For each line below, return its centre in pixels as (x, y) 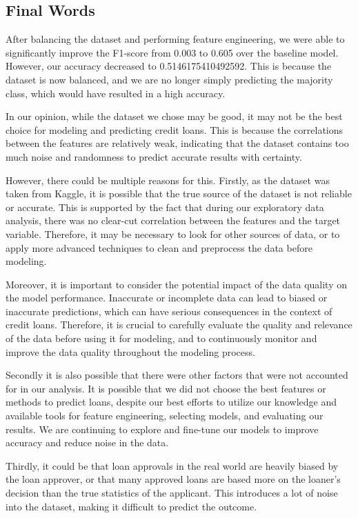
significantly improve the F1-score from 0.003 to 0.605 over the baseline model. (172, 52)
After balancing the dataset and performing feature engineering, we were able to (175, 39)
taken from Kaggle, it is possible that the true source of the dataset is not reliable (179, 193)
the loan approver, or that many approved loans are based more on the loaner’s (173, 479)
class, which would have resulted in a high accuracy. (116, 93)
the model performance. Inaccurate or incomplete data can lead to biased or (167, 298)
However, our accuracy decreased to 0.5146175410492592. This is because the (169, 66)
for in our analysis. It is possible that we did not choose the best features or (166, 388)
